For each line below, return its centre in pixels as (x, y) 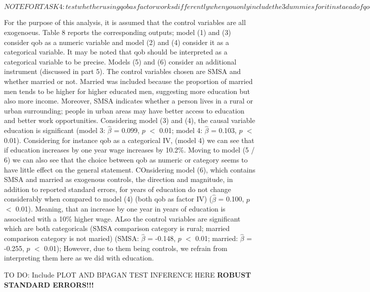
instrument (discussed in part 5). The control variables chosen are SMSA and (122, 71)
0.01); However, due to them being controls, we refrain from (136, 248)
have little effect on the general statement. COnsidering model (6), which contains (130, 169)
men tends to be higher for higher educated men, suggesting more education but (127, 91)
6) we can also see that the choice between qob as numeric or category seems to (126, 159)
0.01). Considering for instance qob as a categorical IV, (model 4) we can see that (129, 140)
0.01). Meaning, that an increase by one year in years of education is (120, 209)
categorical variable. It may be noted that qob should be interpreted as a (116, 52)
